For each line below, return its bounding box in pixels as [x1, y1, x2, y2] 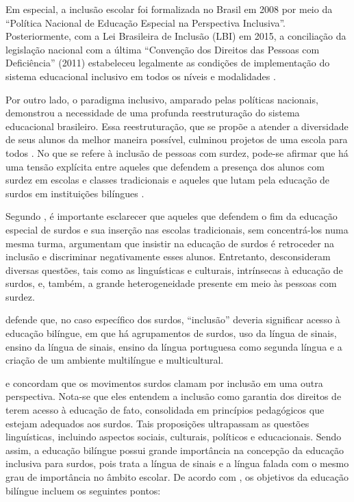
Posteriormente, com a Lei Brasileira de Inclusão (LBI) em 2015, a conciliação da [5, 29, 346, 43]
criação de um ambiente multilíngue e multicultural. [5, 353, 224, 367]
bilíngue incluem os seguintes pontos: [5, 483, 161, 497]
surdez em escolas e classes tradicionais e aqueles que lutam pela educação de [5, 173, 330, 187]
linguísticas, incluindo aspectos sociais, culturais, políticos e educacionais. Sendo [5, 429, 342, 444]
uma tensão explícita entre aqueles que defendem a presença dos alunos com [5, 159, 325, 173]
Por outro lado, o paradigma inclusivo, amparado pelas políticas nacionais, [5, 92, 318, 106]
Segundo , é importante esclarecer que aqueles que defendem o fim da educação [5, 209, 338, 223]
